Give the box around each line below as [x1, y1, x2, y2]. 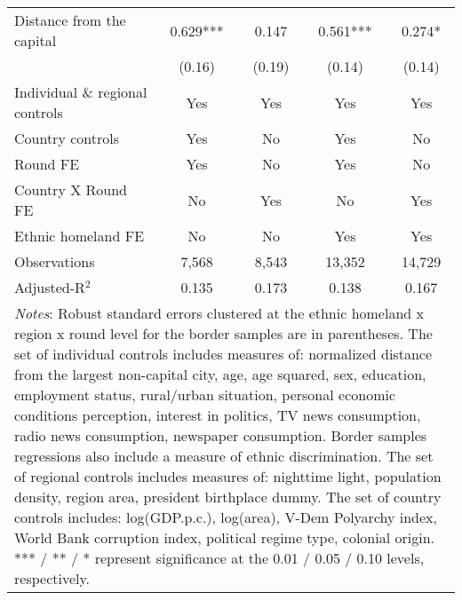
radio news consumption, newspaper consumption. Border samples [14, 425, 427, 446]
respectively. [14, 568, 91, 588]
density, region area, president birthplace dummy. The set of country [14, 486, 442, 507]
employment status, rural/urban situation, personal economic [14, 384, 396, 405]
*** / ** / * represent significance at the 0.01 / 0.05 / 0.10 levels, [14, 548, 425, 568]
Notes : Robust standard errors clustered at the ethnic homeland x [14, 303, 424, 323]
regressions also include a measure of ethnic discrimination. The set [14, 446, 434, 466]
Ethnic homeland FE [14, 225, 145, 246]
